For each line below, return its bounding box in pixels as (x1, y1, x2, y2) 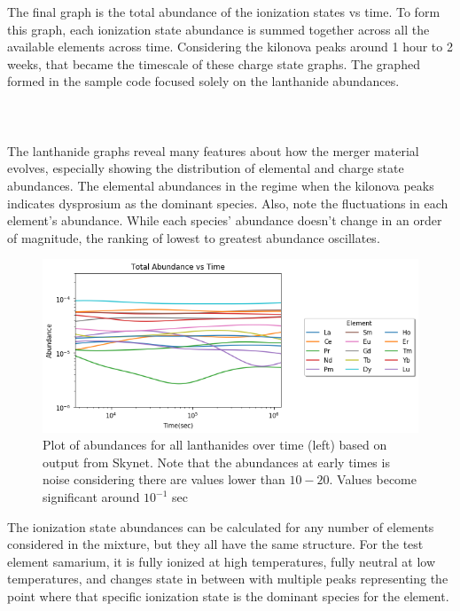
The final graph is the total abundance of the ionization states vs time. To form (7, 3, 441, 20)
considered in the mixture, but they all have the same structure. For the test (7, 535, 424, 553)
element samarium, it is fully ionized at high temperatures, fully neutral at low (7, 552, 436, 570)
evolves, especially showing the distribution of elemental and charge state (7, 159, 404, 177)
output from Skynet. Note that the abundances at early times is (43, 452, 390, 471)
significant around (43, 488, 140, 506)
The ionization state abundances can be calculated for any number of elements (7, 517, 434, 536)
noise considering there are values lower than (43, 470, 285, 489)
